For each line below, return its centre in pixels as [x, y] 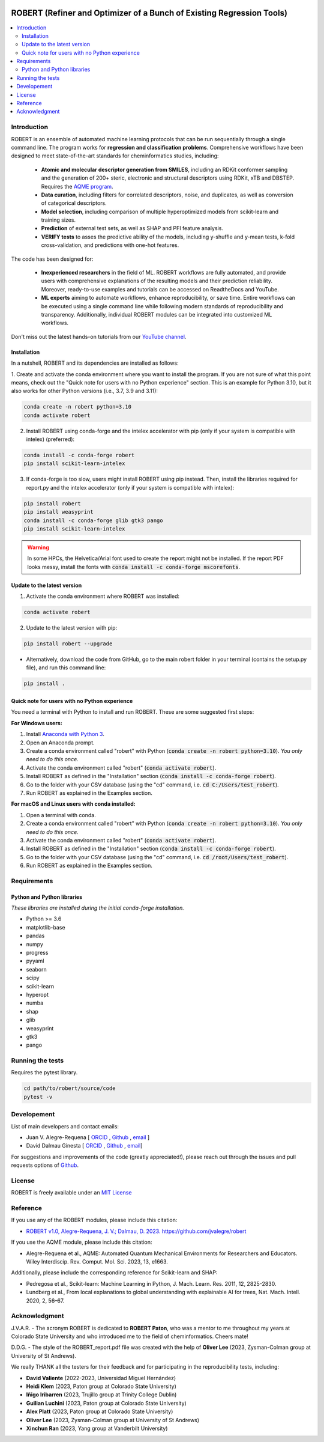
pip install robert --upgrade [68, 644]
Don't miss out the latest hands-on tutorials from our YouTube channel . [99, 336]
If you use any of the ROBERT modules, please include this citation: [94, 1220]
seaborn [37, 969]
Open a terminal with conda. [61, 815]
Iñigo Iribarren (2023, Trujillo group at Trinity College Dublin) [101, 1395]
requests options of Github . [45, 1165]
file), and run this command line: [66, 668]
